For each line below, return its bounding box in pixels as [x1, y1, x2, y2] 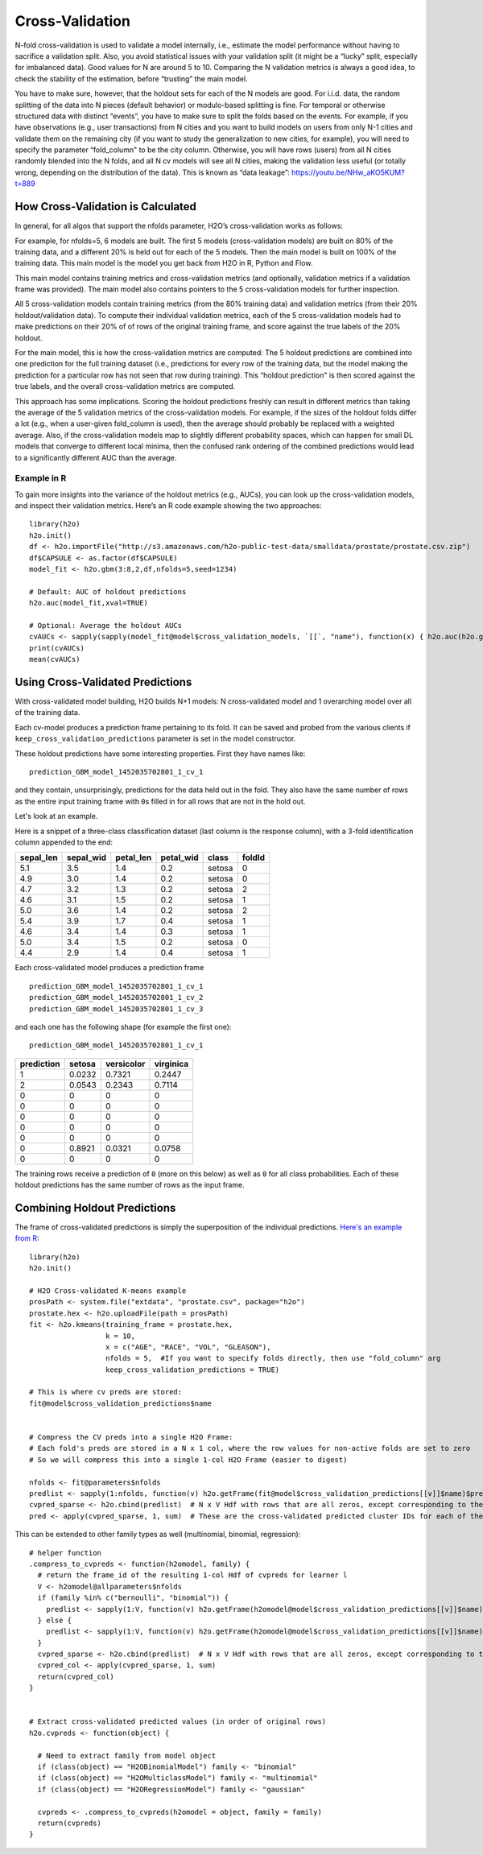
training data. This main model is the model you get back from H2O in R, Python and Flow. [14, 258, 313, 268]
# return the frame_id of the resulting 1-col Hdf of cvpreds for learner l [37, 1571, 348, 1580]
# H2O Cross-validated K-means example [29, 1286, 187, 1295]
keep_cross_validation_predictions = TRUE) [105, 1365, 280, 1374]
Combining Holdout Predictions [14, 1200, 176, 1215]
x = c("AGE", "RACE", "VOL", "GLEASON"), [105, 1342, 271, 1352]
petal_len [115, 852, 152, 863]
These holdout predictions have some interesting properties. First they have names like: [14, 749, 306, 758]
